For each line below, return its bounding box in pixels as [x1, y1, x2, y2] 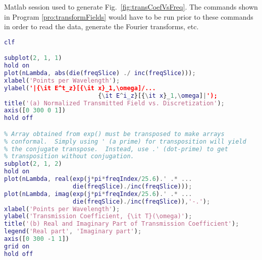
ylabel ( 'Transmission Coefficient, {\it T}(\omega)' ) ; [4, 213, 192, 220]
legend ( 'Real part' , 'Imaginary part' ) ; [4, 228, 142, 235]
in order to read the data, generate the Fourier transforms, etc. [4, 21, 199, 32]
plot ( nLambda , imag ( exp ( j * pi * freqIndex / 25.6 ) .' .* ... [4, 190, 192, 198]
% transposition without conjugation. [4, 153, 134, 160]
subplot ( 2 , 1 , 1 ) [4, 54, 62, 62]
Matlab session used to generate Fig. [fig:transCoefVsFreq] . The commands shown [4, 2, 258, 12]
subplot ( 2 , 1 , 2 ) [4, 160, 62, 168]
